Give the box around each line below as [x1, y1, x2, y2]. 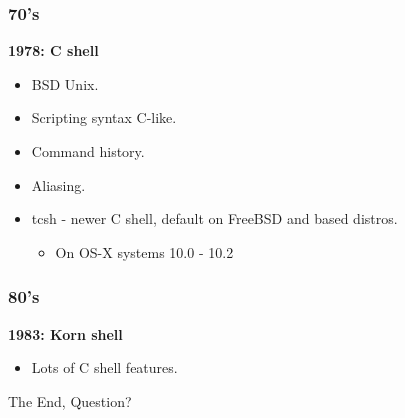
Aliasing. [31, 174, 86, 195]
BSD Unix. [31, 73, 99, 94]
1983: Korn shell [8, 323, 123, 344]
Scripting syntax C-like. [31, 107, 177, 128]
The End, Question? [8, 390, 132, 411]
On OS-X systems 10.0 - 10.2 [55, 241, 234, 262]
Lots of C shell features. [31, 357, 178, 378]
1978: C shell [8, 40, 99, 61]
